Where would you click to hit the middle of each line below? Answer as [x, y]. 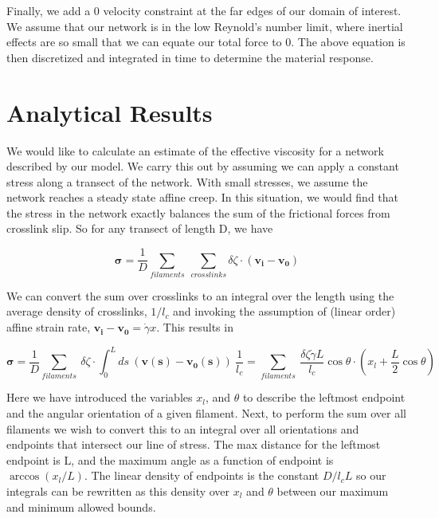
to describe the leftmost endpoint [324, 397]
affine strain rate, [49, 327]
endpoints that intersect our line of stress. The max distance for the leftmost [194, 444]
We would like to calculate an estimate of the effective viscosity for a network [195, 150]
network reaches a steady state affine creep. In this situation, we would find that [203, 197]
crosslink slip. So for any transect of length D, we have [140, 228]
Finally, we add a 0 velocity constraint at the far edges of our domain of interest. [204, 10]
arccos [24, 477]
